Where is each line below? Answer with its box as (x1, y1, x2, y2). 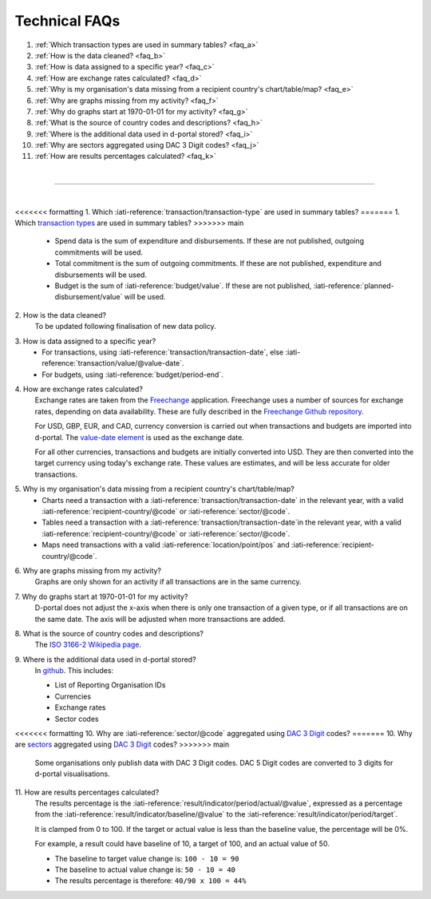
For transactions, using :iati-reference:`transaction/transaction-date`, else (42, 347, 284, 357)
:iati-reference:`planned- (313, 280, 394, 291)
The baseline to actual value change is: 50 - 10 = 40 (54, 865, 235, 874)
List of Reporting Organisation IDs (54, 680, 166, 690)
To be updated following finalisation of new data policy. (34, 322, 217, 331)
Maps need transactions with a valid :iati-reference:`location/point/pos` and (42, 540, 291, 550)
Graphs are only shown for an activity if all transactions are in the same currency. (34, 577, 302, 587)
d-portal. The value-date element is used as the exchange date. (34, 432, 245, 442)
